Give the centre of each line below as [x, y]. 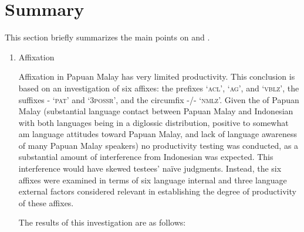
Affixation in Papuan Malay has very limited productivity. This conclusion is [157, 76]
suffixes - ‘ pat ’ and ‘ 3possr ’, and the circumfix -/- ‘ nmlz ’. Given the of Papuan [159, 99]
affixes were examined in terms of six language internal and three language [153, 180]
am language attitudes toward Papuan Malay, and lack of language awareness [158, 134]
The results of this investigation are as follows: [102, 222]
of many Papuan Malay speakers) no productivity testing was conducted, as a [158, 145]
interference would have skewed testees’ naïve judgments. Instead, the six [150, 168]
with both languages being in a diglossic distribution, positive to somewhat [153, 122]
